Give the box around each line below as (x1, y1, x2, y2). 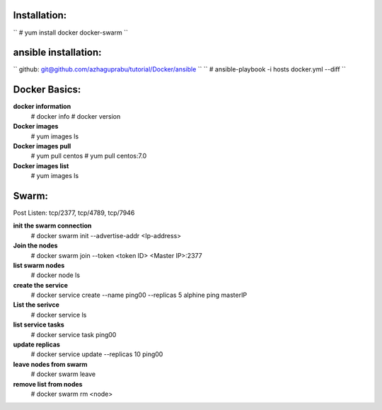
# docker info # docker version (30, 112, 121, 120)
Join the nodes (13, 241, 58, 250)
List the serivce (13, 300, 59, 309)
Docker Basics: (13, 83, 81, 95)
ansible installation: (13, 47, 102, 59)
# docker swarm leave (30, 370, 96, 378)
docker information (13, 102, 71, 111)
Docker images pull (13, 141, 71, 150)
